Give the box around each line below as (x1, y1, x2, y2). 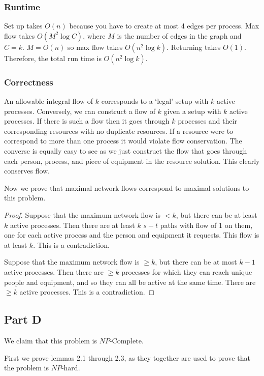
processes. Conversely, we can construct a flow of (4, 105, 155, 116)
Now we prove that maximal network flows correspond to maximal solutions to (4, 182, 249, 193)
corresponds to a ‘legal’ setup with (101, 96, 209, 106)
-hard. (61, 362, 80, 373)
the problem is (4, 362, 49, 373)
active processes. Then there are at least (10, 219, 135, 230)
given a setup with (163, 105, 221, 116)
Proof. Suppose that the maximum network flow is (4, 209, 161, 220)
